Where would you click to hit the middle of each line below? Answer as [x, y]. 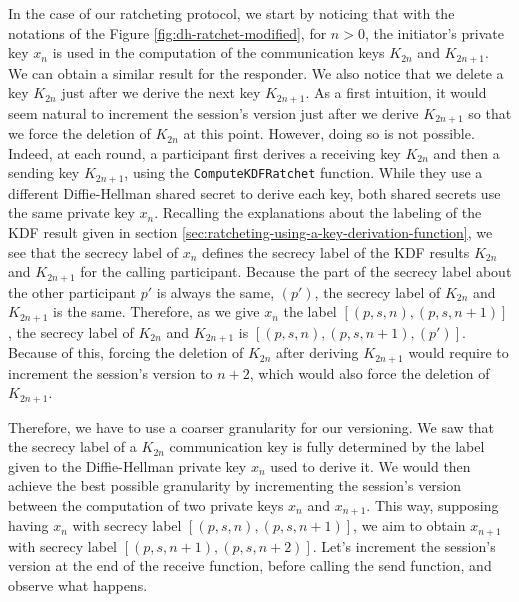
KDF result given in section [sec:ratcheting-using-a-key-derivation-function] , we [250, 231]
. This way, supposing [432, 504]
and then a [466, 152]
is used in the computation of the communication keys [218, 52]
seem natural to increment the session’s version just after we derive [213, 112]
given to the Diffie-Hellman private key [127, 465]
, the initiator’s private [434, 32]
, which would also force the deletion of [369, 372]
